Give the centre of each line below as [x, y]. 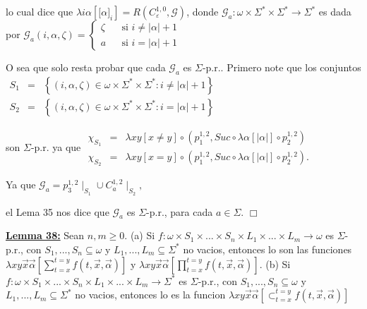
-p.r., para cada [180, 211]
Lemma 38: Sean [45, 235]
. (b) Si [275, 263]
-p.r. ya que [56, 146]
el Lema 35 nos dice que [58, 211]
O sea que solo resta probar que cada [86, 67]
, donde [203, 11]
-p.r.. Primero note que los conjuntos [282, 67]
